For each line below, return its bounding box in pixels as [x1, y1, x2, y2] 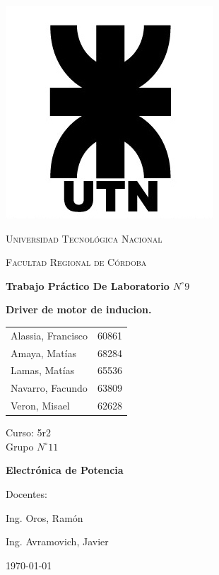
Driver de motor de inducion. [6, 302, 152, 317]
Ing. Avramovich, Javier [6, 534, 109, 549]
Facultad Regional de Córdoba [6, 255, 147, 269]
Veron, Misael [11, 398, 70, 413]
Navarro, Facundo [11, 381, 88, 395]
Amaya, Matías [11, 345, 77, 360]
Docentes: [6, 486, 47, 501]
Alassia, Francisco [11, 327, 88, 342]
